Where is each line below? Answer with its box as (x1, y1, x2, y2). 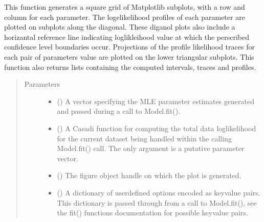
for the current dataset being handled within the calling (57, 133, 232, 143)
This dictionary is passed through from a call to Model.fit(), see (57, 197, 257, 208)
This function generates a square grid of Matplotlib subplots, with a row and (4, 2, 245, 12)
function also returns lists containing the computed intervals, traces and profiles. (4, 61, 256, 72)
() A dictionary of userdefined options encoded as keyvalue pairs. (57, 187, 260, 198)
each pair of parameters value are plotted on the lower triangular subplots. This (4, 51, 254, 62)
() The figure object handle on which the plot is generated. (57, 170, 241, 181)
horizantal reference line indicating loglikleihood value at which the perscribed (4, 31, 250, 42)
